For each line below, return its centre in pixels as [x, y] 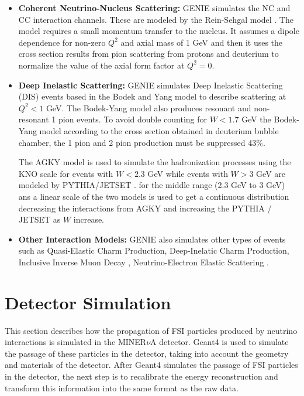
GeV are [271, 173]
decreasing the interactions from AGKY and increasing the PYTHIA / [145, 208]
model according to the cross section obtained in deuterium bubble [159, 130]
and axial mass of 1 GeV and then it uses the [202, 42]
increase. [89, 219]
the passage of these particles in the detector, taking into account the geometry [147, 353]
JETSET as [39, 219]
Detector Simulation [88, 302]
